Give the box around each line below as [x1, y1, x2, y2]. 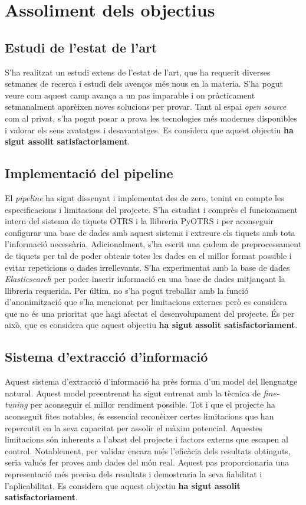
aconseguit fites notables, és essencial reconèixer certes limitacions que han [5, 410, 274, 422]
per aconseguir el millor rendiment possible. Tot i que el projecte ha [30, 398, 275, 411]
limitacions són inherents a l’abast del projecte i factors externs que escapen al [5, 433, 288, 445]
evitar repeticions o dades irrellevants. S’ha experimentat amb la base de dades [5, 261, 290, 273]
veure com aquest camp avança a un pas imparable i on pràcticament [5, 88, 255, 101]
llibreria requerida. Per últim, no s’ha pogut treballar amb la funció [5, 284, 249, 296]
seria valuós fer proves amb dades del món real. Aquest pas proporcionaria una [5, 456, 289, 468]
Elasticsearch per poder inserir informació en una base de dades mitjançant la [5, 273, 285, 285]
